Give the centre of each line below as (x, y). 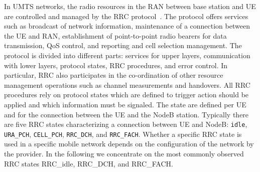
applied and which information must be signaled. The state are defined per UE (125, 104)
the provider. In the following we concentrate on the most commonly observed (124, 154)
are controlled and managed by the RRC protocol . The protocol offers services (126, 16)
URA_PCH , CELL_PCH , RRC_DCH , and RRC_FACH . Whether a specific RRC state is (123, 134)
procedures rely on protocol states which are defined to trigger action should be (126, 95)
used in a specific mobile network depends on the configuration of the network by (129, 144)
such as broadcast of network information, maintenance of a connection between (127, 26)
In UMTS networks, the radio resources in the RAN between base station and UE (130, 6)
